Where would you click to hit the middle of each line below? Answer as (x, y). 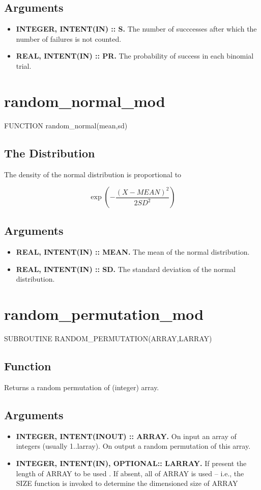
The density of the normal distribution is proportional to (93, 174)
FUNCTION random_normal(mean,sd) (66, 125)
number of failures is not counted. (69, 38)
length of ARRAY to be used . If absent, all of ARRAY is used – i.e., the (130, 473)
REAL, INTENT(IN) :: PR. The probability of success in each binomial (135, 56)
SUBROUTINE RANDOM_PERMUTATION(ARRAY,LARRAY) (108, 338)
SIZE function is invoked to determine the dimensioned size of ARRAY (127, 483)
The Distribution (50, 153)
